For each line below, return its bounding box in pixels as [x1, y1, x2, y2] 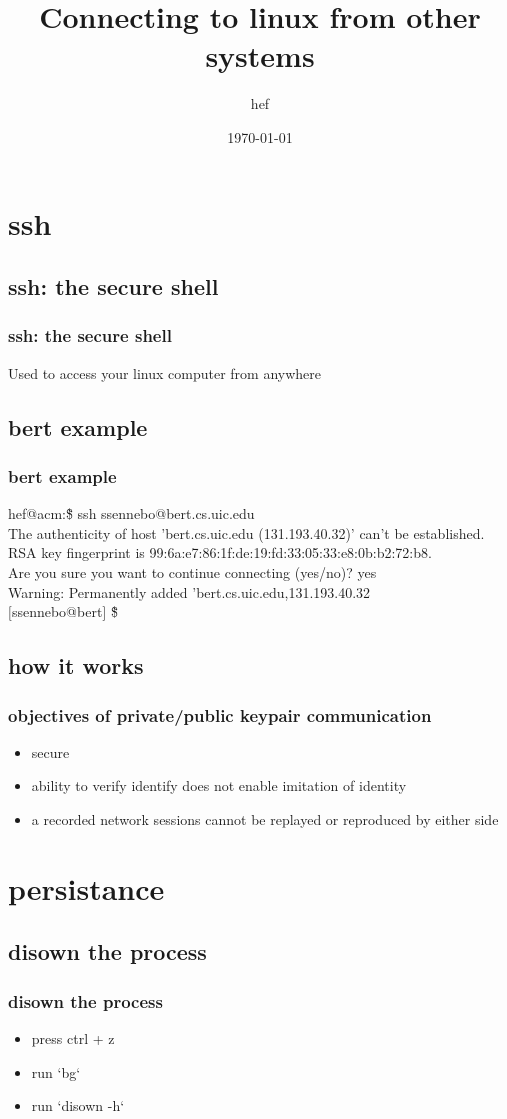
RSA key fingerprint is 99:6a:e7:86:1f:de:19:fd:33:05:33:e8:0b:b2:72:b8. [8, 542, 432, 563]
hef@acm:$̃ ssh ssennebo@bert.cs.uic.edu [8, 503, 255, 524]
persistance [8, 867, 165, 908]
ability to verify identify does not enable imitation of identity [31, 775, 407, 796]
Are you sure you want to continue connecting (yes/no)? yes [8, 562, 377, 583]
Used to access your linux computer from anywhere [8, 362, 322, 383]
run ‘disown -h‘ [31, 1095, 125, 1116]
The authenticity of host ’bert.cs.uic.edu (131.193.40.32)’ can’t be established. [8, 522, 485, 543]
